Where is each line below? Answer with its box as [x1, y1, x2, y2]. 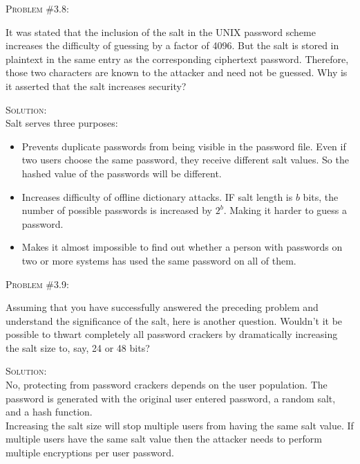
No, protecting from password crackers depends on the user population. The [6, 377, 328, 392]
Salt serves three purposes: [6, 116, 118, 130]
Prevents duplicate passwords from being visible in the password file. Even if [21, 139, 346, 153]
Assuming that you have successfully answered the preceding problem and [6, 300, 319, 314]
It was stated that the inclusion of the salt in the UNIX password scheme [6, 24, 316, 39]
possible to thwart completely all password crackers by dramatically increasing [6, 327, 338, 341]
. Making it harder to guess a [223, 203, 347, 217]
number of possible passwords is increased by [21, 203, 212, 217]
